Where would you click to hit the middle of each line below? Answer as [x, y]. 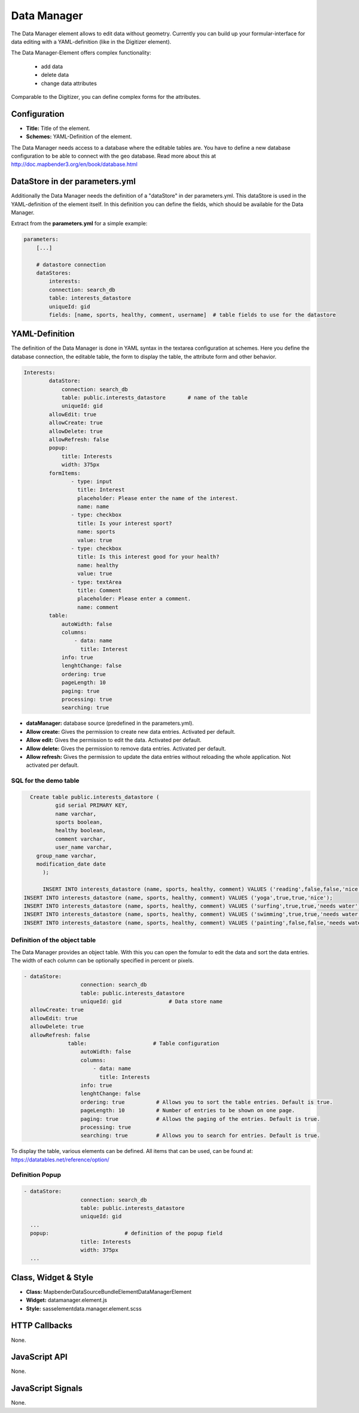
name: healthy [98, 565]
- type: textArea [96, 582]
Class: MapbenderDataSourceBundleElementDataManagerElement [109, 1291]
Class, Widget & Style [52, 1277]
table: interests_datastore [90, 298]
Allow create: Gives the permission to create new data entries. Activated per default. [131, 731]
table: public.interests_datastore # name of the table [155, 397]
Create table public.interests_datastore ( [95, 797]
